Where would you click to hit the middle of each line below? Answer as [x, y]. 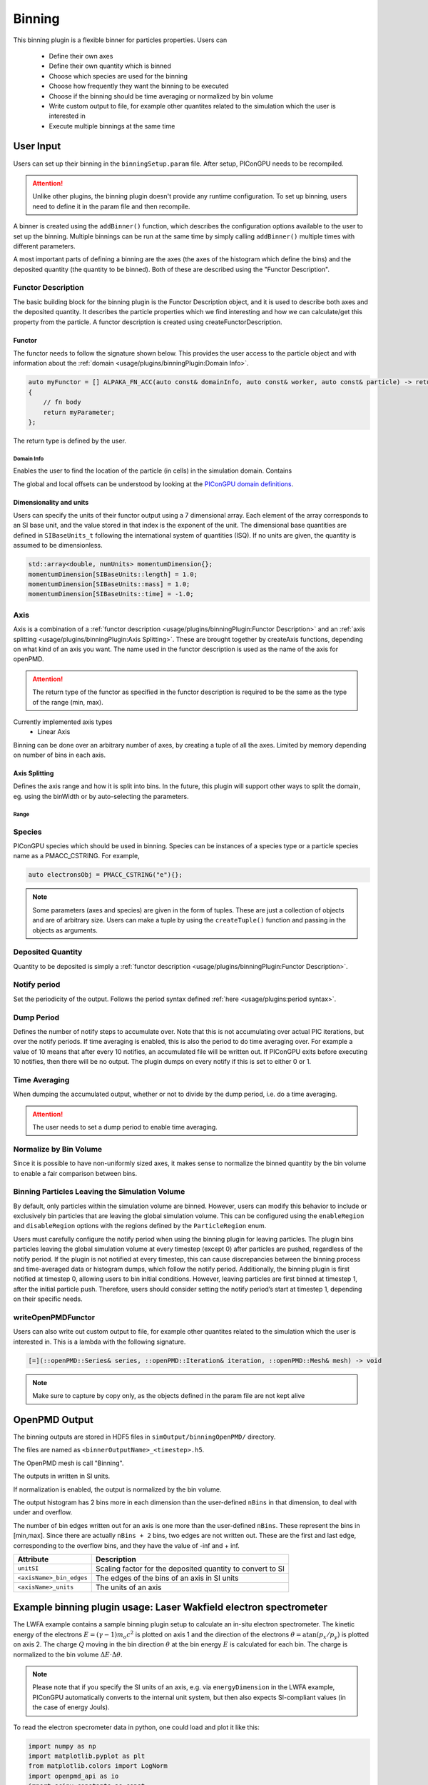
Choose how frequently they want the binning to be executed [139, 86]
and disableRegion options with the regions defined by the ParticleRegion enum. [140, 1226]
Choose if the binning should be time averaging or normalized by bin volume [161, 96]
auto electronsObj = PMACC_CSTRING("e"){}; [106, 875]
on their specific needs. [48, 1299]
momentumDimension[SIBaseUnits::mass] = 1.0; [109, 584]
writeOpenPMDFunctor [54, 1317]
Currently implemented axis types [63, 722]
